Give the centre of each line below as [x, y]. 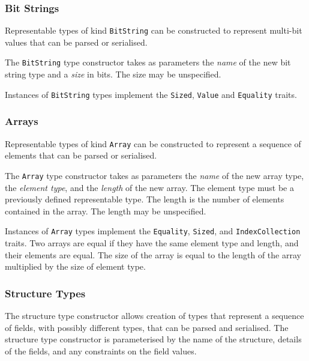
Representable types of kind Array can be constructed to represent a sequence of [153, 143]
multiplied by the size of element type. [75, 266]
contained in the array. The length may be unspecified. [106, 211]
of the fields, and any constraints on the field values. [101, 350]
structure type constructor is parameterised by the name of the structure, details [153, 339]
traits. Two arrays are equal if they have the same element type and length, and [152, 242]
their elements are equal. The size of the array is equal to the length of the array [153, 254]
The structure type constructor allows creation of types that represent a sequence [154, 315]
